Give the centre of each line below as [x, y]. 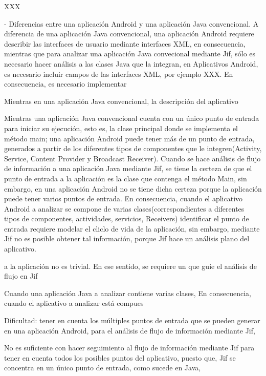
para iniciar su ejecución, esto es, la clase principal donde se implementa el [121, 128]
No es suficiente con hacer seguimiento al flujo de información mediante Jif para [129, 348]
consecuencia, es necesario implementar [65, 84]
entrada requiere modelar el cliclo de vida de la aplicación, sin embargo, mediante [132, 228]
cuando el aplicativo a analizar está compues [74, 303]
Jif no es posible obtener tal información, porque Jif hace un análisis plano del [127, 238]
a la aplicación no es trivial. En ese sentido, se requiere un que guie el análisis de [130, 266]
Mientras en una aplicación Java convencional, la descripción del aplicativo [121, 101]
